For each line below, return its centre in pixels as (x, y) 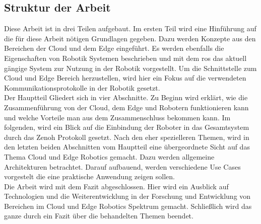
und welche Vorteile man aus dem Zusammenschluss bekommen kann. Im (117, 117)
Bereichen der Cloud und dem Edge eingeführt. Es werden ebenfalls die (114, 48)
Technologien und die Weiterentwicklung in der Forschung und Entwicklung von (127, 196)
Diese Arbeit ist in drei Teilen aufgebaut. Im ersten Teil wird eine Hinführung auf (130, 28)
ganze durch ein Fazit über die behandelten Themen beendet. (99, 216)
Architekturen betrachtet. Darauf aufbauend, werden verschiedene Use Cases (122, 166)
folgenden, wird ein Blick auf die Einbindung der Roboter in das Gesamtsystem (127, 127)
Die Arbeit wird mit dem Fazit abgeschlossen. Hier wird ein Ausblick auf (116, 186)
